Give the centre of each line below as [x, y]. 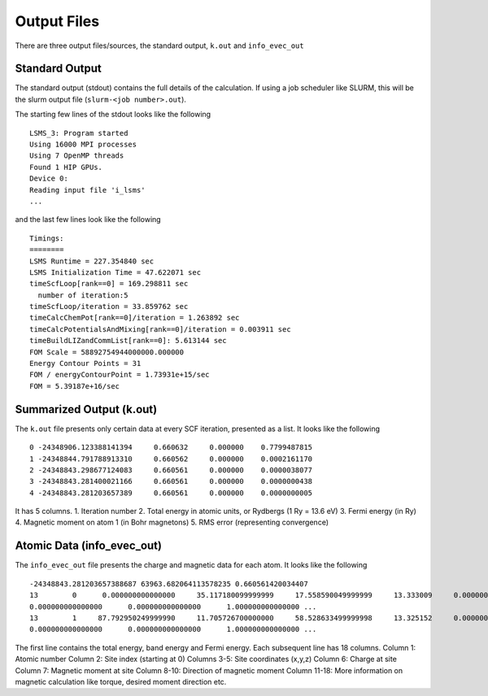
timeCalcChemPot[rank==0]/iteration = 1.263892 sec [135, 318]
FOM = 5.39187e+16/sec [75, 386]
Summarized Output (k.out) [86, 409]
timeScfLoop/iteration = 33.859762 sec [109, 307]
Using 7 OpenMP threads [77, 156]
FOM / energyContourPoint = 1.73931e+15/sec [120, 375]
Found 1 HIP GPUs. [66, 167]
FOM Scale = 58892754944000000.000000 [107, 352]
